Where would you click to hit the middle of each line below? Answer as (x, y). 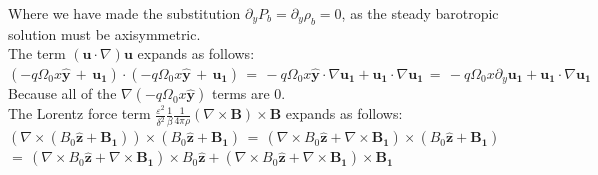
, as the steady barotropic (420, 13)
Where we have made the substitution (124, 13)
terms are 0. (249, 93)
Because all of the (62, 93)
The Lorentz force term (79, 113)
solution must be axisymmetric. (104, 33)
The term (37, 53)
